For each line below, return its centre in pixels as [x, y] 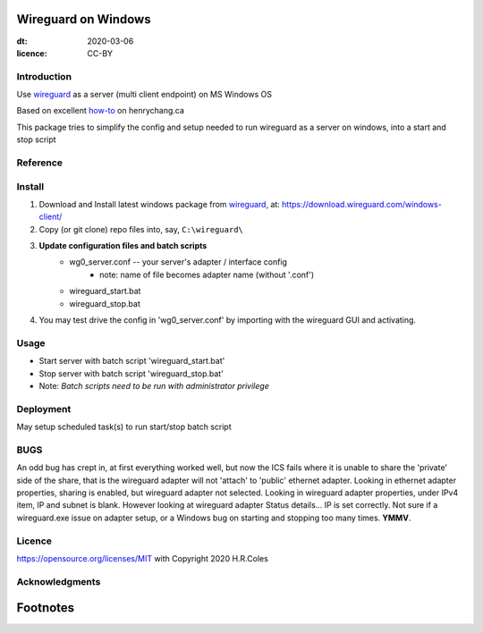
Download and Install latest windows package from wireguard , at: [160, 204]
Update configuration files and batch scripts [123, 246]
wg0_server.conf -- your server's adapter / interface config [178, 262]
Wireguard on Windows [84, 19]
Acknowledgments [59, 581]
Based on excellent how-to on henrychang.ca [101, 111]
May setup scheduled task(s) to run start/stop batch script [124, 427]
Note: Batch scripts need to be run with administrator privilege [154, 385]
